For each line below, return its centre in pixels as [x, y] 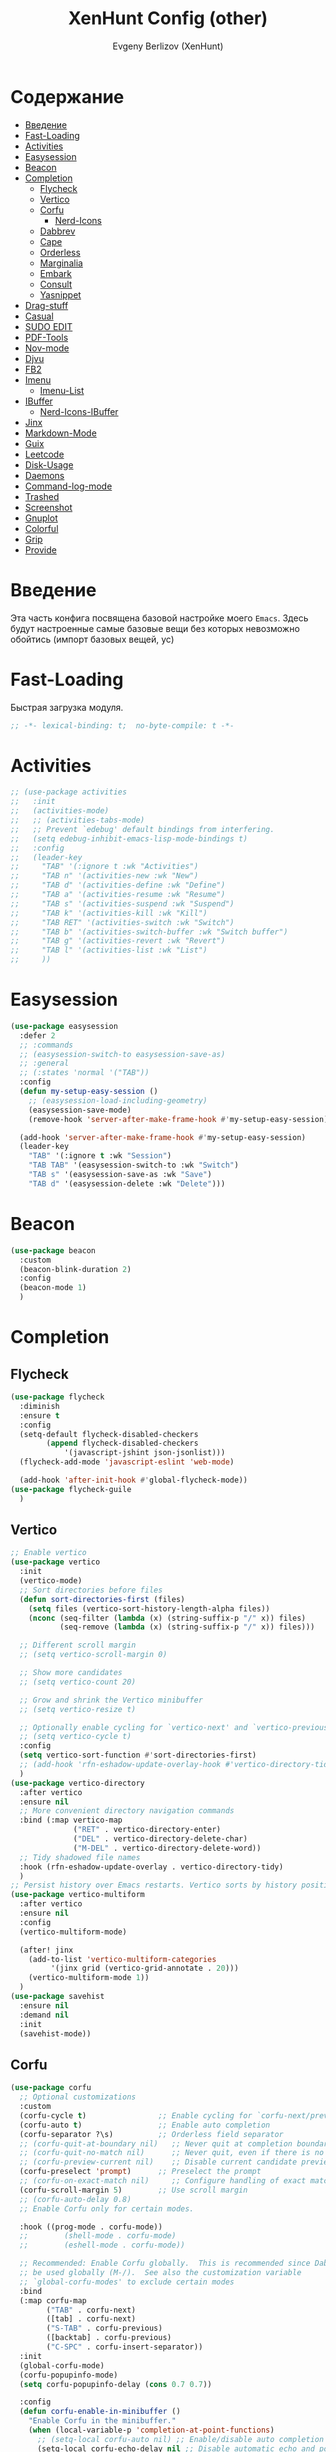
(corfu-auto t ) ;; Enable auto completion [145, 2125]
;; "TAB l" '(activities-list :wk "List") [109, 950]
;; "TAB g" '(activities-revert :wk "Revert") [118, 941]
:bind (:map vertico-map [71, 1820]
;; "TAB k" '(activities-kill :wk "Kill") [109, 913]
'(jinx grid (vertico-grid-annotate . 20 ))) [145, 1968]
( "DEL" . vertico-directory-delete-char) [160, 1839]
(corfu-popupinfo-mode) [68, 2375]
